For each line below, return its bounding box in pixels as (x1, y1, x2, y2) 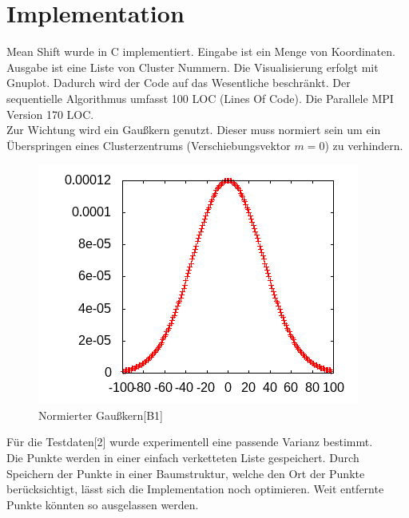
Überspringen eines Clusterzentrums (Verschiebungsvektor (6, 136, 291, 153)
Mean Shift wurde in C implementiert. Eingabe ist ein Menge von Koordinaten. (6, 43, 395, 60)
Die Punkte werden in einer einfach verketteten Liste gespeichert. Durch (6, 449, 359, 466)
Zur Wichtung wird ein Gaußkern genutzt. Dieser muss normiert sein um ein (6, 121, 381, 138)
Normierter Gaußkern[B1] (38, 406, 164, 423)
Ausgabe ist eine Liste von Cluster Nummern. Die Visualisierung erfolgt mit (6, 58, 379, 75)
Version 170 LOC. (6, 105, 94, 122)
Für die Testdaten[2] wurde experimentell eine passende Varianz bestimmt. (6, 433, 373, 450)
